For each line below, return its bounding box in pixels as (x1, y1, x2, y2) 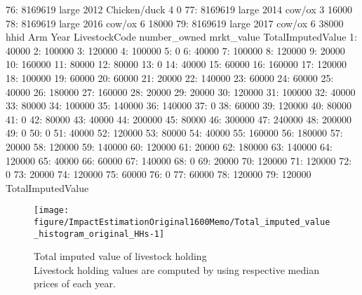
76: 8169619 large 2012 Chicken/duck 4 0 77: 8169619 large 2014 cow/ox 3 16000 (6, 2, 352, 16)
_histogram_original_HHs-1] (34, 228, 165, 239)
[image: (34, 205, 69, 216)
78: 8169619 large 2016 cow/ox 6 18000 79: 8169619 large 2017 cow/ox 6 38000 (6, 15, 344, 30)
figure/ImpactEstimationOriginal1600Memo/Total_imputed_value (34, 217, 330, 227)
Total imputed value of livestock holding (34, 249, 207, 263)
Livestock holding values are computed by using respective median (34, 262, 319, 277)
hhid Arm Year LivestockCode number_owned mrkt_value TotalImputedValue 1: (6, 29, 357, 44)
